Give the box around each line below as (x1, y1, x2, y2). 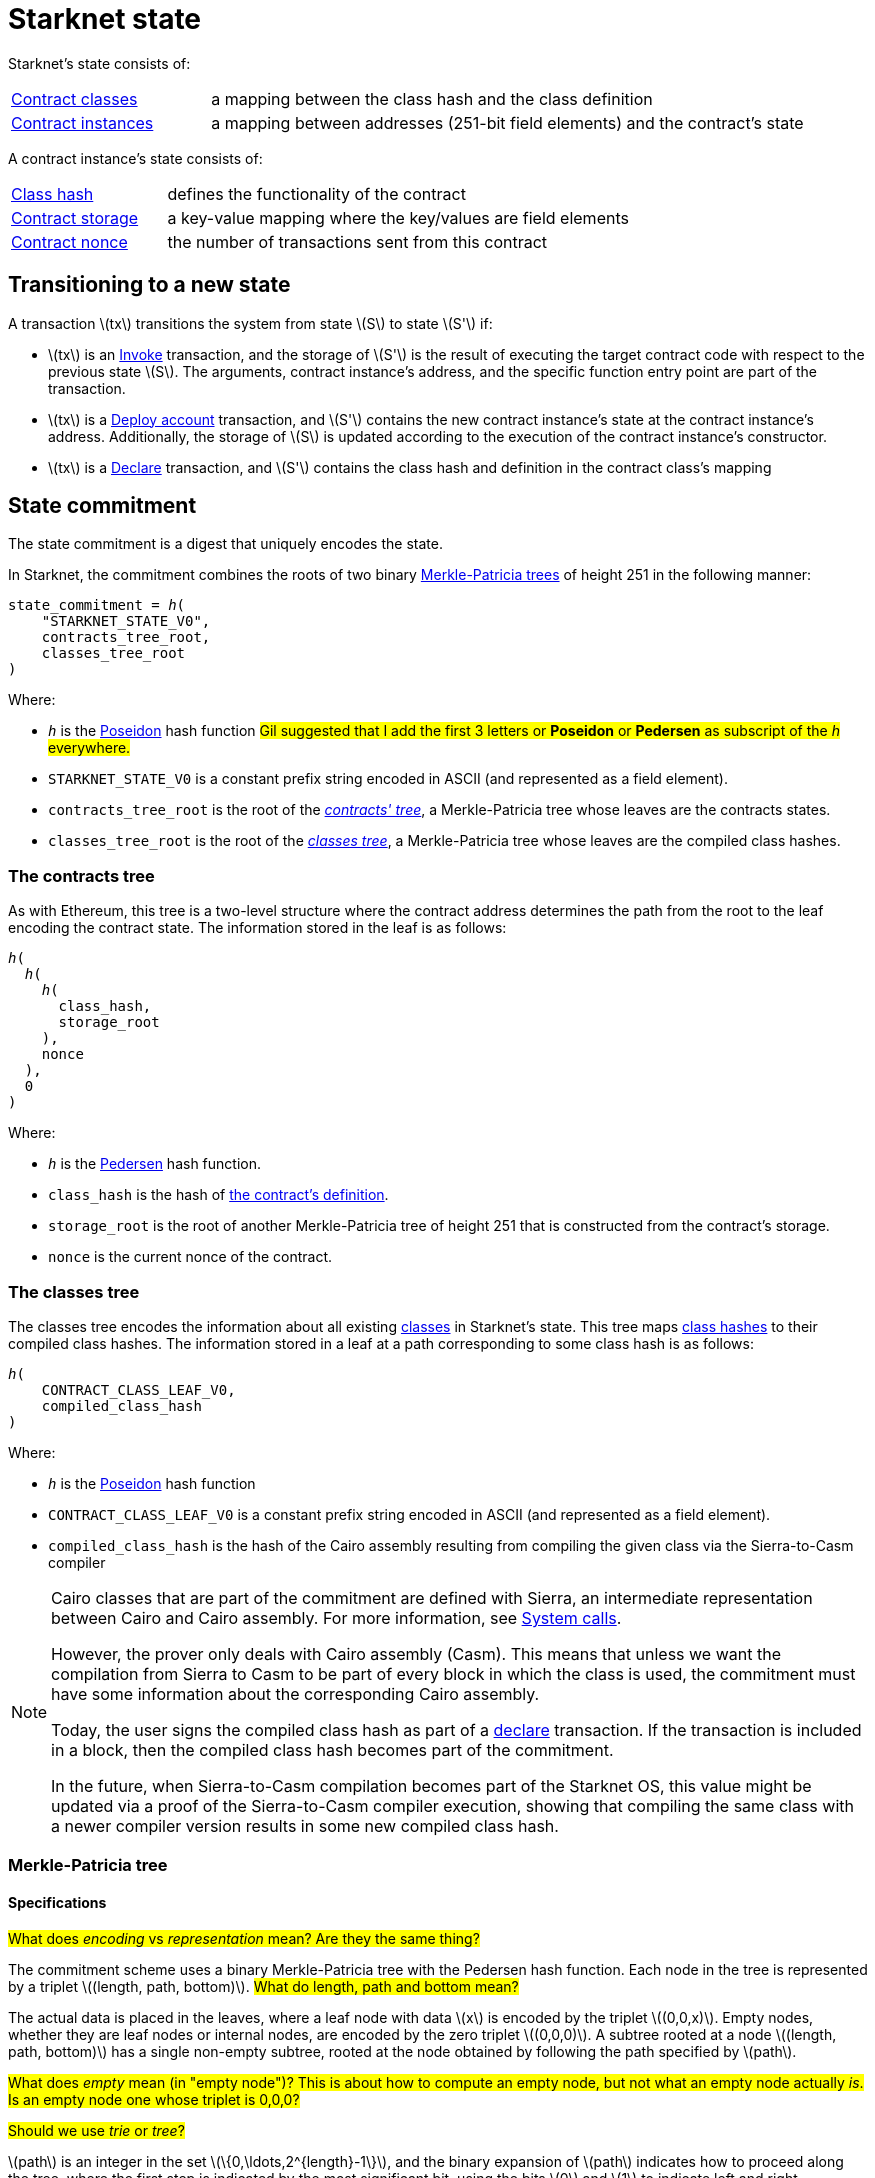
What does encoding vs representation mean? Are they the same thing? (8, 1929, 480, 1947)
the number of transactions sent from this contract (167, 231, 548, 252)
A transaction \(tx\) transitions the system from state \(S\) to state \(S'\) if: (8, 314, 493, 332)
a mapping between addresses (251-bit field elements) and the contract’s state (211, 112, 804, 133)
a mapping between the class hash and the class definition (211, 88, 653, 109)
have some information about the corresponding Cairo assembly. (51, 1683, 540, 1704)
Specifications (8, 1893, 107, 1911)
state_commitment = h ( (8, 597, 186, 614)
